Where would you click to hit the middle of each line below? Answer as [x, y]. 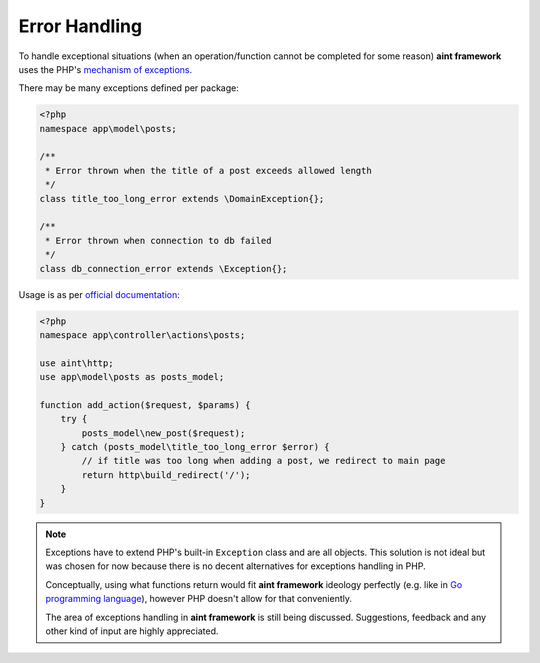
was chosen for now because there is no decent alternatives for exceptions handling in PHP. [235, 566]
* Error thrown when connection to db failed [158, 240]
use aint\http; [76, 363]
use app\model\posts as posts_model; [132, 377]
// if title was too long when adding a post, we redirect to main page [263, 461]
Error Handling [80, 26]
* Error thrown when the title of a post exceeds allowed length [208, 170]
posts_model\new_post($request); [163, 433]
